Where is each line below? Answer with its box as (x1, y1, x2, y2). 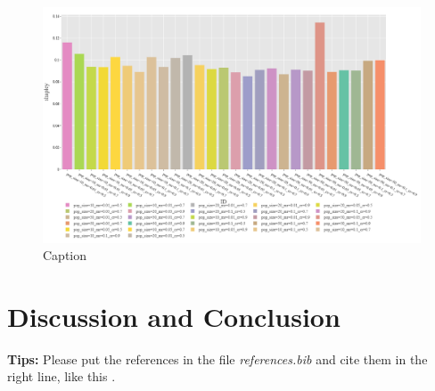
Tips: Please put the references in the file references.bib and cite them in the (7, 349, 428, 368)
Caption (43, 246, 87, 265)
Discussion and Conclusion (7, 297, 341, 334)
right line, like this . (7, 367, 116, 386)
